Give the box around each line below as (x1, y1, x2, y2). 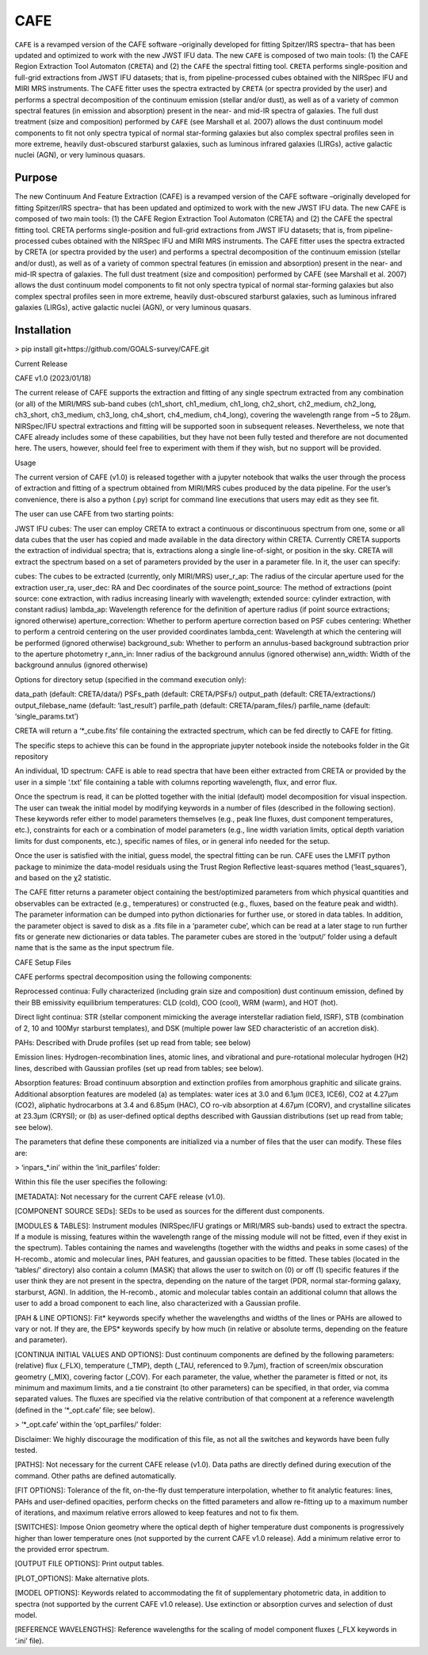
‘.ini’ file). (14, 1636, 44, 1645)
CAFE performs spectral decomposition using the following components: (14, 972, 253, 982)
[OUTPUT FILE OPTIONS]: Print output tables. (14, 1559, 164, 1569)
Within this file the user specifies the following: (14, 1177, 168, 1187)
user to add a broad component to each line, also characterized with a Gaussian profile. (14, 1298, 301, 1308)
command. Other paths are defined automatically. (14, 1470, 177, 1481)
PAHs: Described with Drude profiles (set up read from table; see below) (14, 1038, 251, 1047)
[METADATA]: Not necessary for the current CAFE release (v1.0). (14, 1192, 226, 1201)
